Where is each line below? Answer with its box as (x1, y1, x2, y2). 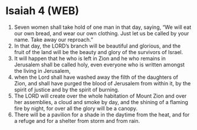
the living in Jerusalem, (14, 67, 71, 74)
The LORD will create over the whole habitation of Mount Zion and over (14, 92, 187, 99)
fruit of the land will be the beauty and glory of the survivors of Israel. (14, 48, 183, 55)
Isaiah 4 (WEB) (5, 4, 79, 18)
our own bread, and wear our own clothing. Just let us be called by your (14, 29, 189, 36)
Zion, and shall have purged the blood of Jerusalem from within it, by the (14, 79, 191, 86)
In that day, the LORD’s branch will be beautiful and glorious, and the (14, 42, 181, 49)
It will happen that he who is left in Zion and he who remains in (14, 55, 166, 62)
